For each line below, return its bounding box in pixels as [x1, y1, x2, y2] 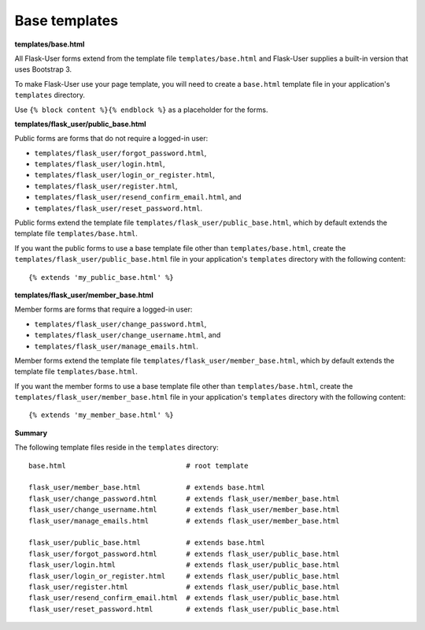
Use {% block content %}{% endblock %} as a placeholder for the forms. [14, 105, 268, 114]
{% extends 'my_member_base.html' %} [28, 411, 175, 419]
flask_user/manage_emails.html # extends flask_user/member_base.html [28, 516, 340, 525]
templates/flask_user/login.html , [34, 159, 165, 169]
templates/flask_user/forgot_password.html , [34, 148, 207, 158]
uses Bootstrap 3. [14, 65, 72, 74]
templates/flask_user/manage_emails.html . [34, 341, 198, 351]
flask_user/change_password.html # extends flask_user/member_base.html [28, 494, 340, 503]
